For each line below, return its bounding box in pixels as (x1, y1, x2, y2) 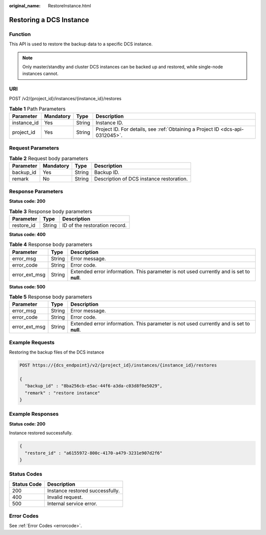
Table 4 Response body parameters (9, 241, 93, 248)
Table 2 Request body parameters (9, 155, 89, 162)
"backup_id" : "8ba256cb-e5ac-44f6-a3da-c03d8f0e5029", (25, 383, 163, 389)
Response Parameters (9, 188, 64, 195)
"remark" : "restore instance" (25, 390, 100, 395)
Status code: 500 (9, 284, 46, 289)
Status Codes (9, 471, 42, 478)
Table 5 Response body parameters (9, 293, 92, 300)
